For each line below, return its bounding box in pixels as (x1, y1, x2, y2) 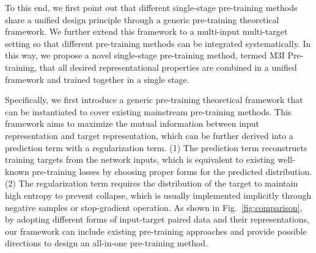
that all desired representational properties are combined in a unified (39, 60, 297, 73)
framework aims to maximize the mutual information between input (5, 117, 259, 130)
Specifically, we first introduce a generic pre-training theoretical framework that (5, 93, 303, 106)
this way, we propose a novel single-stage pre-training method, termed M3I (5, 49, 285, 62)
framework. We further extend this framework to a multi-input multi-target (5, 25, 288, 38)
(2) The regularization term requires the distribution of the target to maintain (5, 177, 298, 190)
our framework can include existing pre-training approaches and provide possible (5, 224, 307, 237)
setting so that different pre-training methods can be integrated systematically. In (5, 37, 311, 49)
